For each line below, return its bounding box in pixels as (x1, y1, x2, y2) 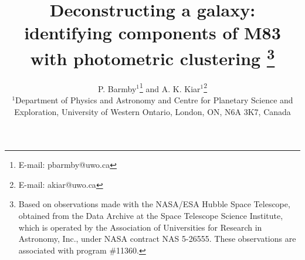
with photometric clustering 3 (30, 43, 275, 70)
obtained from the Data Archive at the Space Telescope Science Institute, (18, 210, 283, 222)
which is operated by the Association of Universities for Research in (18, 221, 262, 233)
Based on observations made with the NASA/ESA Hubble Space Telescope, (18, 198, 290, 210)
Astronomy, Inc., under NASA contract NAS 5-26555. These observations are (18, 232, 296, 245)
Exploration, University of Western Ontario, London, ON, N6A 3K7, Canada (14, 105, 291, 117)
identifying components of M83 (24, 21, 281, 45)
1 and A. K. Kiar (140, 80, 201, 94)
